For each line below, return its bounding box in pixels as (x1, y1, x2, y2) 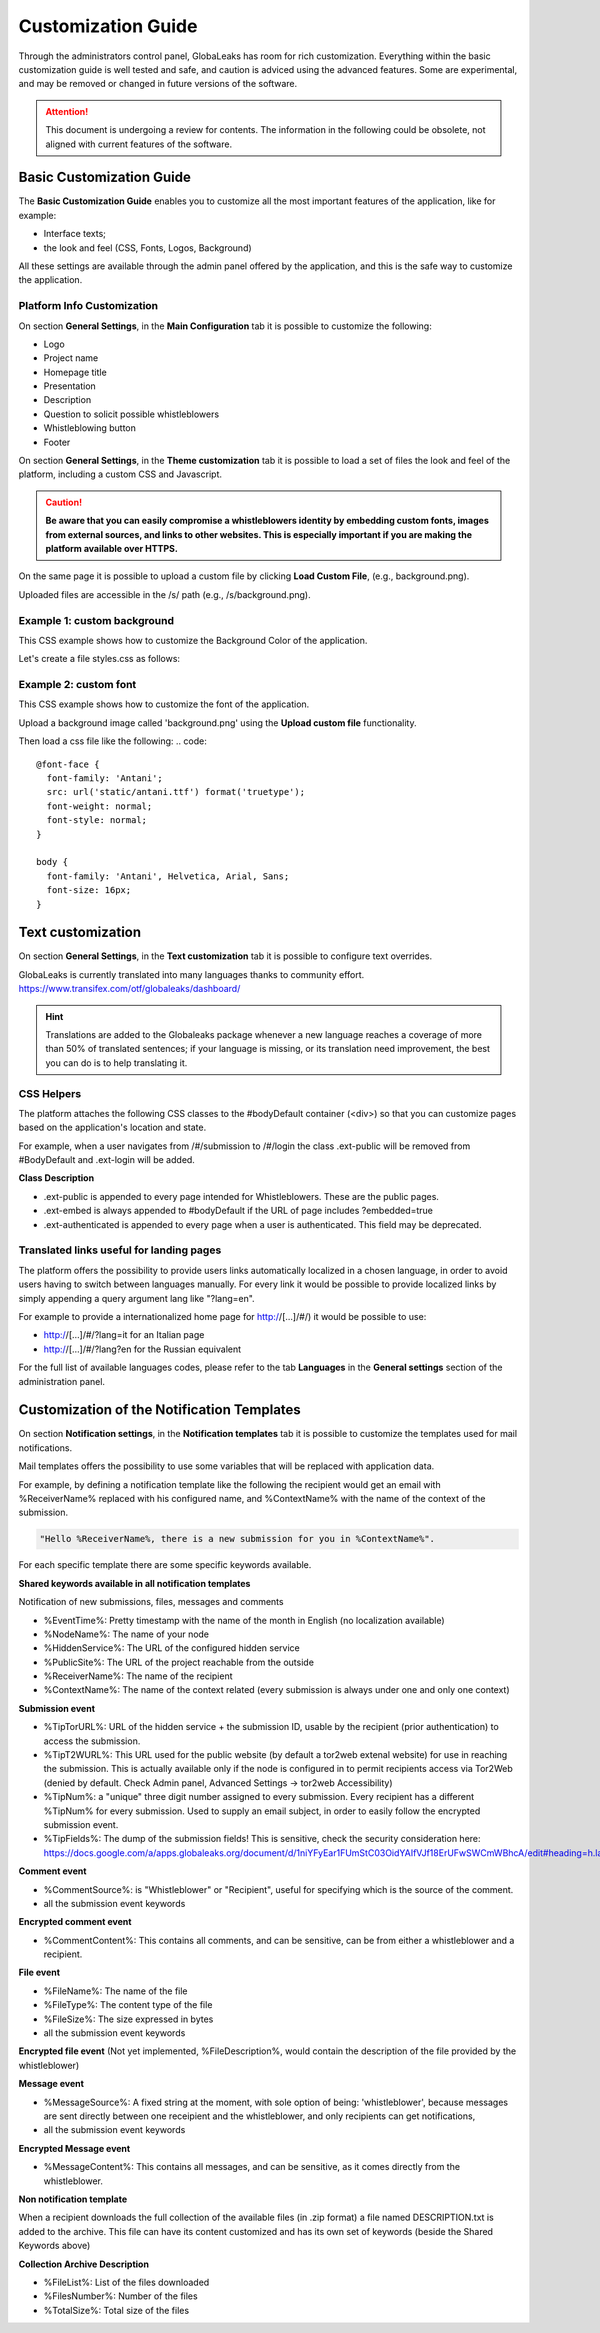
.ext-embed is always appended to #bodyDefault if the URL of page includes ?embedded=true (43, 1205, 434, 1217)
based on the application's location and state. (18, 1121, 207, 1134)
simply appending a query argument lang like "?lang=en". (18, 1292, 255, 1304)
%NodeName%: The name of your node (43, 1628, 210, 1640)
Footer (43, 436, 71, 448)
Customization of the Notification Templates (18, 1401, 302, 1419)
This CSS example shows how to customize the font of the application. (18, 698, 310, 710)
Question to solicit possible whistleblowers (43, 408, 220, 420)
